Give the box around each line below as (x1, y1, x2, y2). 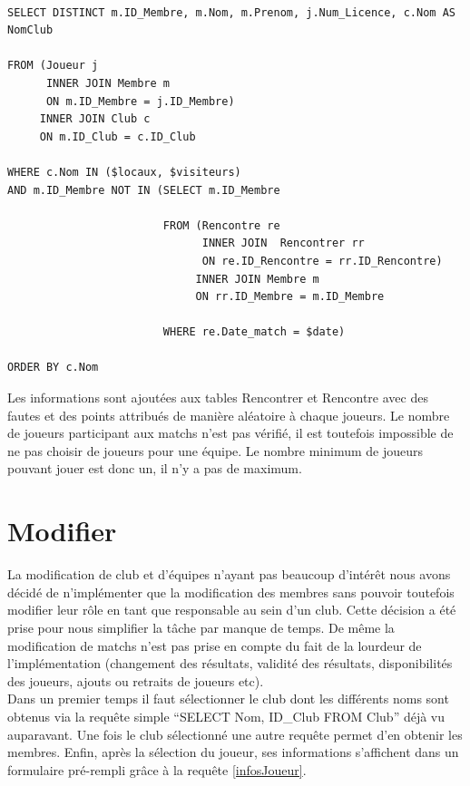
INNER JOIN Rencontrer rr (201, 237, 365, 250)
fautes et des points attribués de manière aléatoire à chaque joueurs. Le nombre (7, 405, 450, 424)
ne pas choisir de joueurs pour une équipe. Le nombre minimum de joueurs (7, 441, 424, 460)
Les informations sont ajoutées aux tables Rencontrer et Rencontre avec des (7, 388, 428, 407)
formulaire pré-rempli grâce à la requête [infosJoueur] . (7, 760, 307, 779)
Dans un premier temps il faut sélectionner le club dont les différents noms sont (7, 689, 449, 708)
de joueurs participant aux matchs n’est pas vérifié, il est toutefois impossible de (7, 423, 454, 442)
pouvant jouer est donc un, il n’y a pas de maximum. (7, 459, 302, 478)
